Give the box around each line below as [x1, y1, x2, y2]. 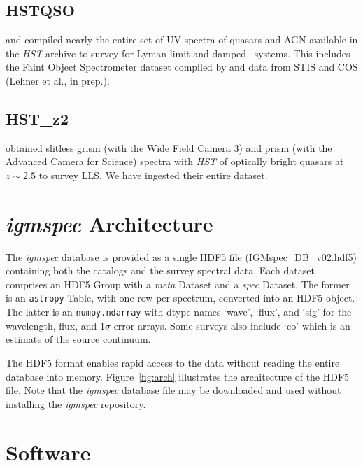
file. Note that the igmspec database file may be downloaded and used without [6, 383, 341, 397]
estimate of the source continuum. [6, 332, 151, 346]
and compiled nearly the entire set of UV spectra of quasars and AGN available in [6, 32, 358, 47]
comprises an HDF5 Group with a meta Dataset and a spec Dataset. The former [6, 276, 350, 291]
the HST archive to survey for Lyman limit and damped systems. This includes [6, 45, 350, 60]
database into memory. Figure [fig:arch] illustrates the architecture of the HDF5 [6, 369, 350, 383]
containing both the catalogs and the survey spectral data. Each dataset [6, 263, 315, 278]
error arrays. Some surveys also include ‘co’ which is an [113, 318, 350, 332]
